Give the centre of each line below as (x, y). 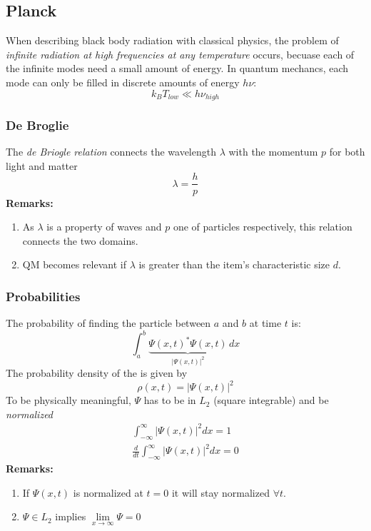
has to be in (170, 400)
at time (265, 323)
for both (347, 152)
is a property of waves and (104, 227)
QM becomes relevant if (74, 264)
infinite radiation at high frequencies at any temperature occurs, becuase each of (180, 54)
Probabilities (43, 296)
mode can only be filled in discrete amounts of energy (123, 82)
